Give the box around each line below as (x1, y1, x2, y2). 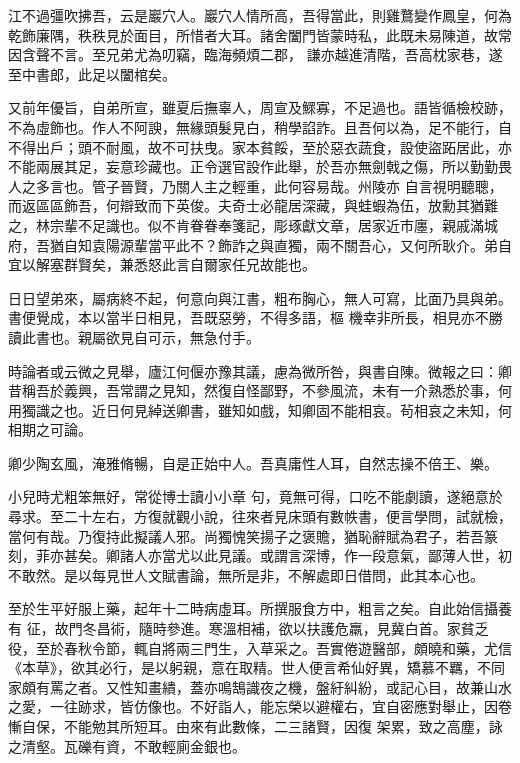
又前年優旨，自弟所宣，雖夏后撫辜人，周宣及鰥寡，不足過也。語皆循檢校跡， (8, 97, 512, 118)
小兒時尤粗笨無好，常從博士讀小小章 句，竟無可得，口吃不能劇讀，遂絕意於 (8, 486, 503, 507)
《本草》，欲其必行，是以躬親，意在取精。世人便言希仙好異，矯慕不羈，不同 (8, 657, 505, 678)
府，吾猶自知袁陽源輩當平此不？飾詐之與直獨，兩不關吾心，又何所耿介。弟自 (8, 234, 512, 255)
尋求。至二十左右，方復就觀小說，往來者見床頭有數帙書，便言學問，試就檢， (8, 506, 512, 527)
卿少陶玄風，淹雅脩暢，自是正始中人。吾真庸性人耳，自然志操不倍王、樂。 (8, 452, 498, 473)
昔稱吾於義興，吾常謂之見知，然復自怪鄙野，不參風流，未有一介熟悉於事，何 (8, 380, 512, 401)
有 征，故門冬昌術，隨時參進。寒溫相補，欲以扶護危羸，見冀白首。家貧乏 (8, 618, 489, 639)
